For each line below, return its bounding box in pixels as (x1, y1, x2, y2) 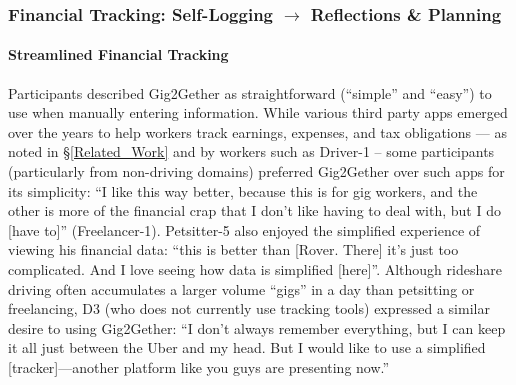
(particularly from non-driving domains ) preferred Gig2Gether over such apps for (8, 161, 505, 182)
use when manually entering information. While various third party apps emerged (8, 102, 508, 123)
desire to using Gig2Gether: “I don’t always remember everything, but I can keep (8, 317, 506, 338)
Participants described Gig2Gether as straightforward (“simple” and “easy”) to (8, 82, 492, 103)
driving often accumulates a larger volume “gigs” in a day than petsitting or (8, 278, 475, 299)
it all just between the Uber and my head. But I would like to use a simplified (8, 337, 486, 358)
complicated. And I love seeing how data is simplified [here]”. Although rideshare (8, 258, 502, 279)
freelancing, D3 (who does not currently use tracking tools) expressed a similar (8, 298, 490, 319)
